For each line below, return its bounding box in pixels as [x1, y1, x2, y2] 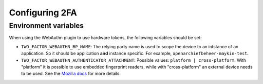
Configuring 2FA [9, 7, 77, 18]
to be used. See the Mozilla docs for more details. [21, 70, 121, 77]
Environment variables [9, 21, 84, 30]
